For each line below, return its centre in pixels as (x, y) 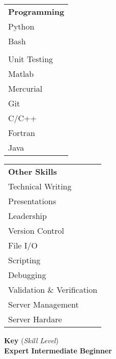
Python (21, 26)
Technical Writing (40, 186)
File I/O (23, 245)
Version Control (36, 230)
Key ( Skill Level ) (31, 340)
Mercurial (25, 88)
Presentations (32, 201)
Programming (36, 11)
